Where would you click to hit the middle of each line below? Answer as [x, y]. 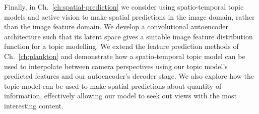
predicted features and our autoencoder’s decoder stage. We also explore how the [129, 76]
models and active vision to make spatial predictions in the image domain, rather [129, 16]
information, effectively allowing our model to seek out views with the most [120, 96]
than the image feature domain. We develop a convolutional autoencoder [116, 26]
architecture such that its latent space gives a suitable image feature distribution [128, 36]
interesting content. [34, 105]
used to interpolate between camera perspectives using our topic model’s [116, 66]
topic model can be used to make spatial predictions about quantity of [113, 85]
